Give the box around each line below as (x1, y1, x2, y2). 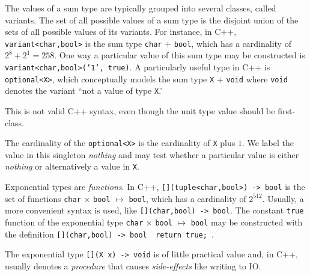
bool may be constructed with (190, 216, 303, 228)
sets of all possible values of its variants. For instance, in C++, (5, 25, 237, 38)
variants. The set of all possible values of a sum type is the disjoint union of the (5, 13, 299, 26)
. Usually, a (262, 192, 304, 204)
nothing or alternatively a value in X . (5, 160, 139, 173)
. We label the (242, 136, 294, 149)
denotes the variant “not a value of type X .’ (5, 84, 163, 97)
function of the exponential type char (5, 216, 144, 228)
